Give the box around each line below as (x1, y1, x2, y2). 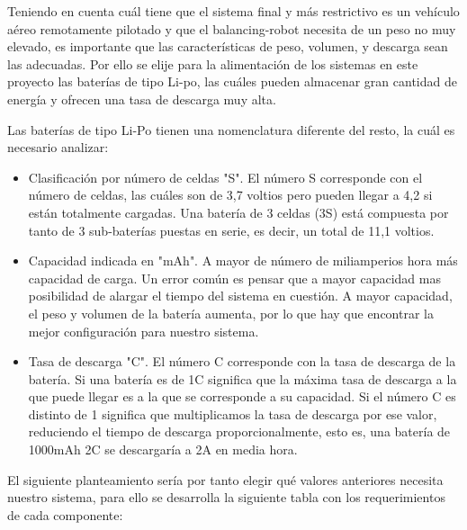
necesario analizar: (7, 138, 109, 157)
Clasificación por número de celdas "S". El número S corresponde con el (28, 167, 423, 186)
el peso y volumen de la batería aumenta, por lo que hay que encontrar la (28, 303, 434, 322)
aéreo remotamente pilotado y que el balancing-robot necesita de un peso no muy (7, 19, 456, 38)
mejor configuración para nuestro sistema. (28, 321, 259, 340)
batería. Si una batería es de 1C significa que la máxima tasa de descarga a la (28, 369, 457, 388)
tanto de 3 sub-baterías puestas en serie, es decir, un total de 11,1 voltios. (28, 220, 435, 239)
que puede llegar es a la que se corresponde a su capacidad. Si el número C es (28, 387, 456, 406)
